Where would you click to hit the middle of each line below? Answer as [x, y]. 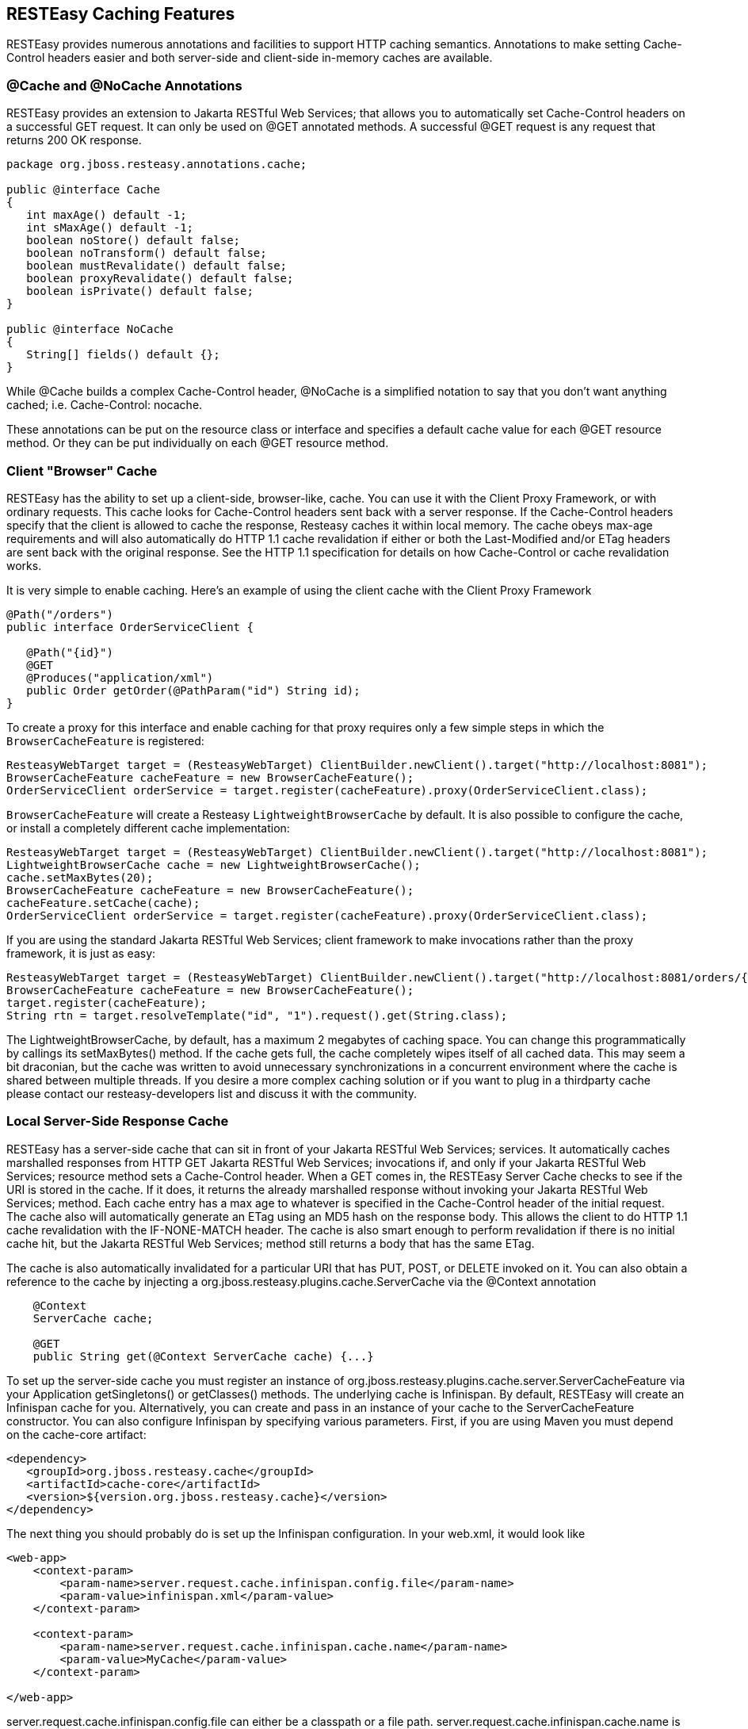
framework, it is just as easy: [81, 953]
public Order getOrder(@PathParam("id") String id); [193, 690]
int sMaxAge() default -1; [110, 228]
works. [24, 565]
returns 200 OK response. [74, 140]
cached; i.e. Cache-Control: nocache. [105, 405]
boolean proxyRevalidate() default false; [160, 279]
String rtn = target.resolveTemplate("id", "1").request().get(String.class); [257, 1015]
